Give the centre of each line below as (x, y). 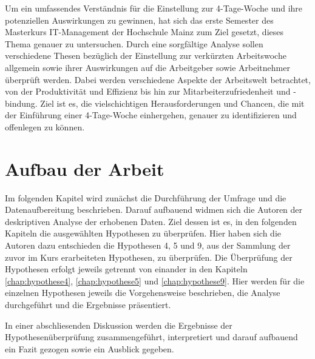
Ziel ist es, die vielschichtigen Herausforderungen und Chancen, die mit (172, 103)
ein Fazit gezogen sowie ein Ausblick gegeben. (90, 348)
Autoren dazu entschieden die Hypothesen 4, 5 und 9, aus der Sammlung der (148, 245)
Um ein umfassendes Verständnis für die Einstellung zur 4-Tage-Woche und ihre (154, 8)
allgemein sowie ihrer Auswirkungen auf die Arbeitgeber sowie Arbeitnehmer (147, 67)
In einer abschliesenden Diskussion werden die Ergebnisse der (119, 325)
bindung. (21, 103)
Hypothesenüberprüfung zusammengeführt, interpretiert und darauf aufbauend (151, 337)
